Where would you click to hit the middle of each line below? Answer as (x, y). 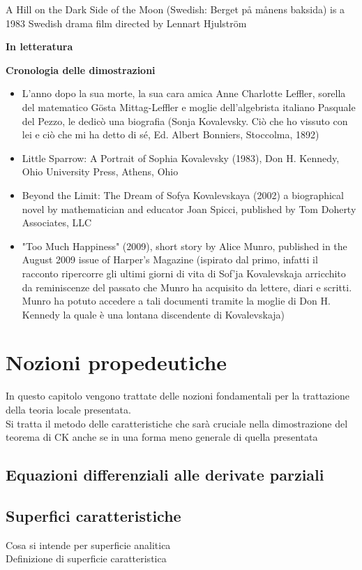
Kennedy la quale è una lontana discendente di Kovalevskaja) (153, 314)
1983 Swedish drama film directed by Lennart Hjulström (126, 23)
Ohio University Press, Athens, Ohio (100, 171)
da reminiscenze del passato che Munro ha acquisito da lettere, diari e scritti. (187, 287)
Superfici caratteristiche (93, 515)
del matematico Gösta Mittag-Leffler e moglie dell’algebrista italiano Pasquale (189, 107)
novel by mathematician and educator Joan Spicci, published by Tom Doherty (189, 209)
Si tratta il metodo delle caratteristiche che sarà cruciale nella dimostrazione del (177, 423)
